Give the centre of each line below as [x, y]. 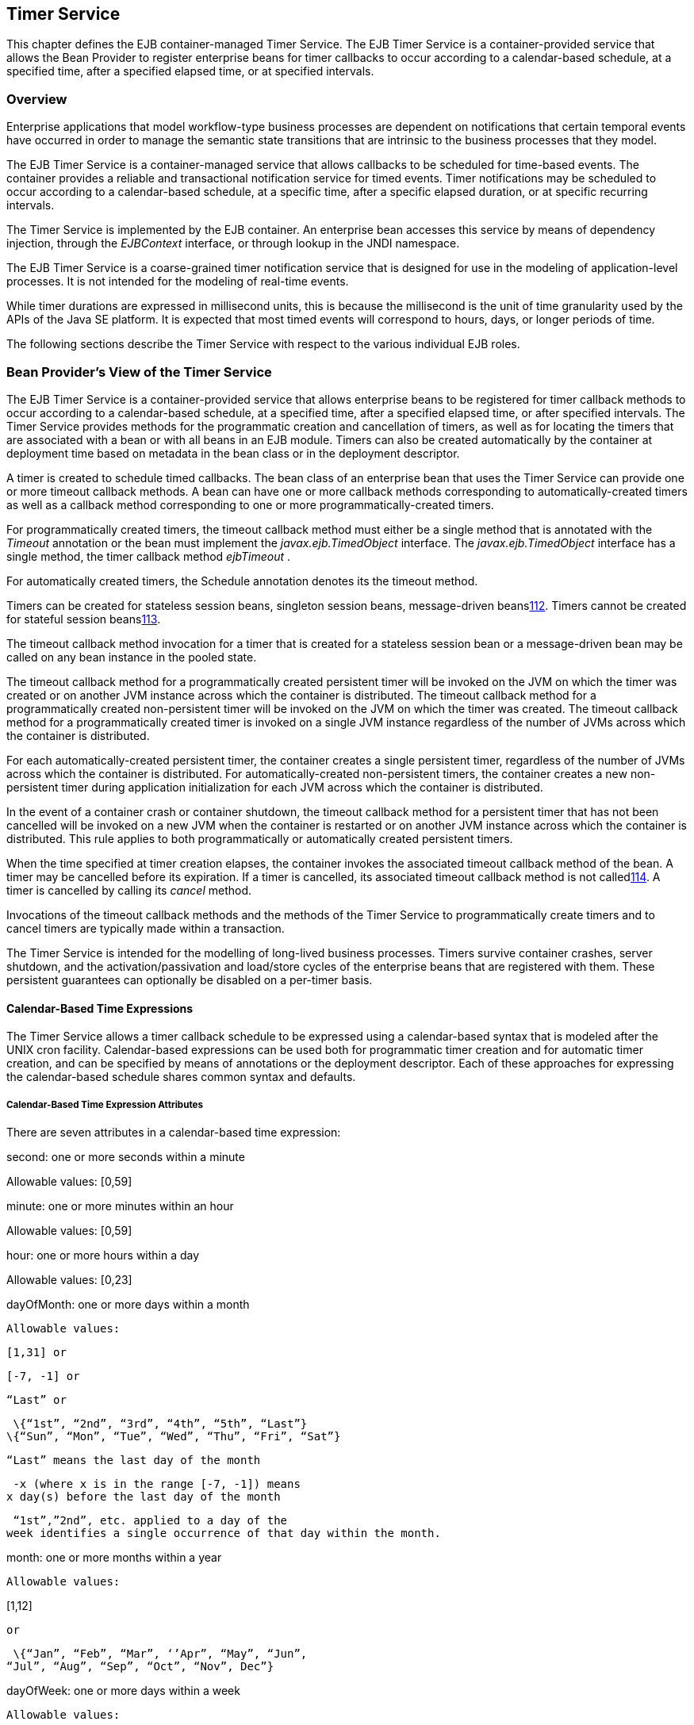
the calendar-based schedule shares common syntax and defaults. [181, 1077]
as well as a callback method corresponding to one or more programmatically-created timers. [250, 504]
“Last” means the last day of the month [134, 1460]
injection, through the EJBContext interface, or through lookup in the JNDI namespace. [233, 243]
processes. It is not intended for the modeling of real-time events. [178, 282]
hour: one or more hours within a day [103, 1255]
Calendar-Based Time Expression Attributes [105, 1104]
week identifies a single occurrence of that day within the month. [224, 1533]
